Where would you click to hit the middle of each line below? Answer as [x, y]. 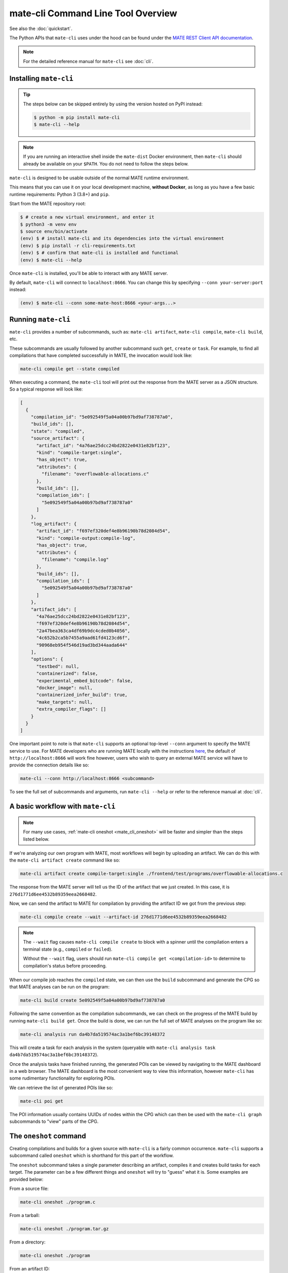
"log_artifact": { [54, 524]
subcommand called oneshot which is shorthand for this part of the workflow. [92, 1155]
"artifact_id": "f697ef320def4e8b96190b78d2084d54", [103, 531]
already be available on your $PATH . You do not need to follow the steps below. [106, 163]
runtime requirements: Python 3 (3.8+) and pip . [60, 194]
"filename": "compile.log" [75, 559]
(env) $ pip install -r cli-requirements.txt [78, 245]
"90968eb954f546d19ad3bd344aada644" [82, 645]
